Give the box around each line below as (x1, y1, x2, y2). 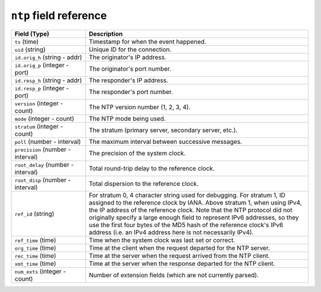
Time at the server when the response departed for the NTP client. (89, 259, 276, 268)
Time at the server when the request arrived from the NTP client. (89, 252, 270, 260)
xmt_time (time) (14, 259, 56, 268)
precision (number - (14, 145, 71, 153)
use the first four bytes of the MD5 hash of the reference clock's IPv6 (89, 221, 284, 229)
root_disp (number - (14, 175, 71, 184)
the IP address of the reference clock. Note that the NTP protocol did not (89, 206, 292, 214)
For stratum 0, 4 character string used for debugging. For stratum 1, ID (89, 191, 285, 199)
